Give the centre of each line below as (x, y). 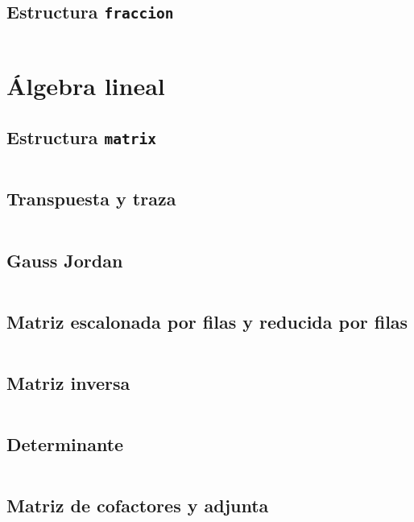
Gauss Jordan (65, 260)
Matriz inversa (68, 382)
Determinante (65, 444)
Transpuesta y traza (91, 199)
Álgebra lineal (86, 85)
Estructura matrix (81, 137)
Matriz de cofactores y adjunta (138, 505)
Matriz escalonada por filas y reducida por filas (207, 321)
